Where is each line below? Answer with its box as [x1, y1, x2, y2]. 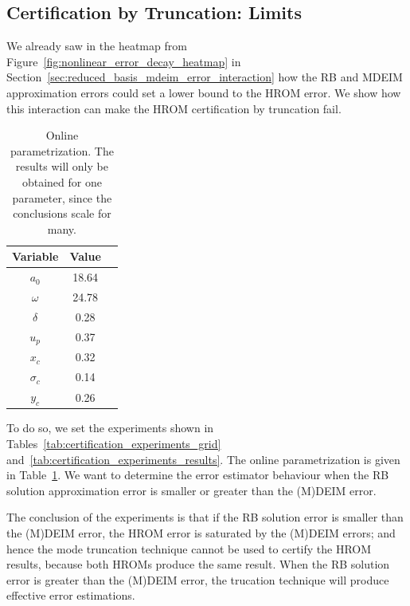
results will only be [15, 158, 108, 175]
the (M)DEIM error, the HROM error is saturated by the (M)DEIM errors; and [6, 524, 396, 541]
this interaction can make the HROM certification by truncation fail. [6, 100, 342, 116]
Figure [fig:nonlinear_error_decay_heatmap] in [6, 53, 241, 69]
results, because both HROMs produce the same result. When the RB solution [6, 556, 390, 573]
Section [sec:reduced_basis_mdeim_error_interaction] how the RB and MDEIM [6, 69, 403, 85]
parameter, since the [12, 189, 112, 206]
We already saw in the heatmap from [6, 37, 187, 54]
